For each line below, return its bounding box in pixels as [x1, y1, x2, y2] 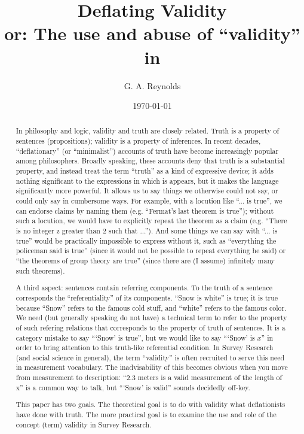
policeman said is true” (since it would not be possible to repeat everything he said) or [16, 245, 286, 256]
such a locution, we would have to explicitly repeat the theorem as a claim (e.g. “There [16, 216, 287, 226]
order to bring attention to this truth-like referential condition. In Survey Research [16, 342, 274, 353]
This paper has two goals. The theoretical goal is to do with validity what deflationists [16, 399, 285, 409]
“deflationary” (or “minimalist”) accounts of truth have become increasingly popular [16, 145, 279, 156]
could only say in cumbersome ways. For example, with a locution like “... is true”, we [16, 196, 282, 206]
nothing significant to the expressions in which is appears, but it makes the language [16, 175, 279, 186]
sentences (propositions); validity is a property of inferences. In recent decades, [16, 136, 261, 146]
